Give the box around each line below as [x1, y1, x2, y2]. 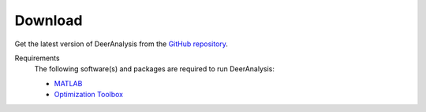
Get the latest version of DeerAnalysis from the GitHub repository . [14, 39, 229, 49]
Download [14, 12, 83, 29]
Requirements [14, 53, 60, 63]
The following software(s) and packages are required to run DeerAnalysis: [34, 64, 275, 74]
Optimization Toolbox [54, 90, 124, 99]
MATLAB [54, 78, 83, 88]
